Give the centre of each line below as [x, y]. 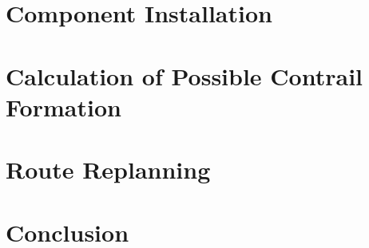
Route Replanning [108, 169]
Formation [63, 106]
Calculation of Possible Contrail [184, 75]
